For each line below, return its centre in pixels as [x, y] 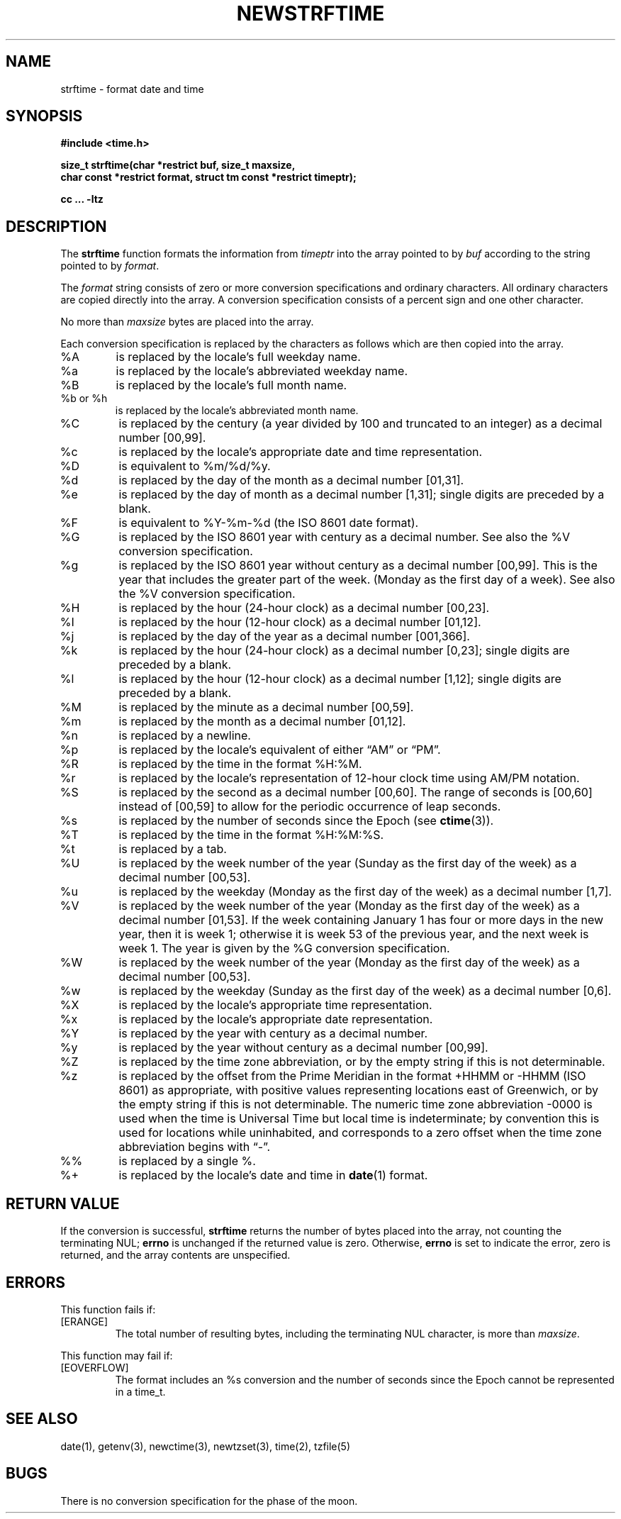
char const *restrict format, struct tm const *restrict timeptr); [208, 177]
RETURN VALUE [63, 1203]
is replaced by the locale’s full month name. [231, 385]
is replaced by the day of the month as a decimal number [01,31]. [291, 480]
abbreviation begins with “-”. [195, 1147]
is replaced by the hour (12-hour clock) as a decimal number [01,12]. [300, 622]
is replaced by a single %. [187, 1161]
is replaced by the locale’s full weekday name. [238, 357]
